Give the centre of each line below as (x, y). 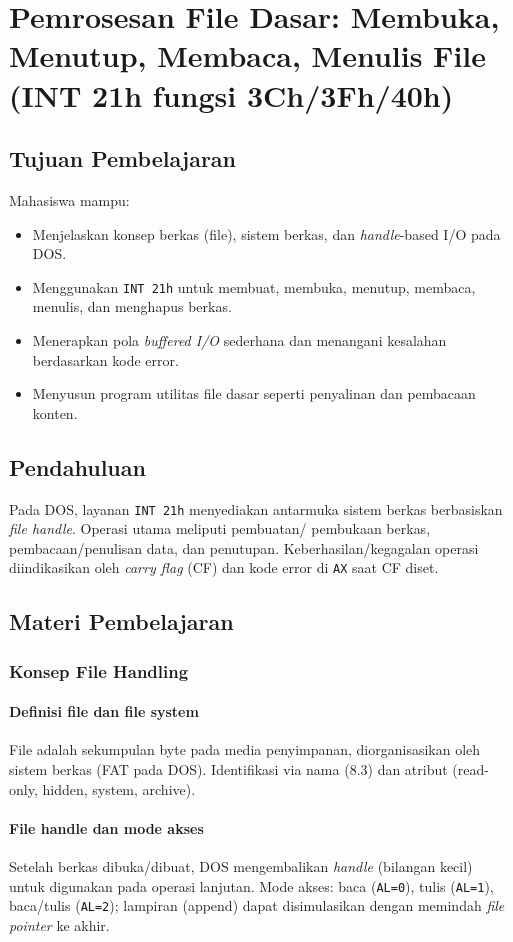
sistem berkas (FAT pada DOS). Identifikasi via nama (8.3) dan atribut (228, 769)
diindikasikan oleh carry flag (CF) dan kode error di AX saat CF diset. (224, 567)
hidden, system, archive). (119, 788)
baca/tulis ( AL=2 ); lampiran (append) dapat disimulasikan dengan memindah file (257, 905)
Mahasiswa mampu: (69, 199)
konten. (55, 412)
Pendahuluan (77, 466)
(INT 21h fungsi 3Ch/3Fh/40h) (231, 94)
